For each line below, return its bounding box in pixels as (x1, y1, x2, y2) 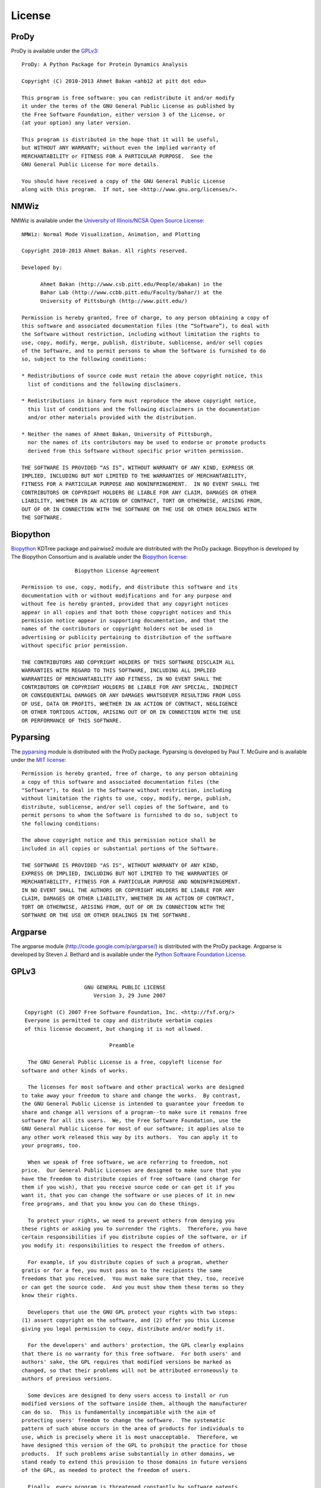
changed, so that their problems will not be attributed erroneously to (21, 1367, 238, 1374)
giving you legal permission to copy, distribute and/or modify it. (21, 1325, 225, 1332)
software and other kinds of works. (21, 1067, 128, 1074)
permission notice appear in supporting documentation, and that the (21, 617, 229, 624)
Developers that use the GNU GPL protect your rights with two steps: (27, 1308, 238, 1315)
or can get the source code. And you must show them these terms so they (21, 1283, 244, 1290)
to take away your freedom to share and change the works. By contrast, (21, 1092, 241, 1099)
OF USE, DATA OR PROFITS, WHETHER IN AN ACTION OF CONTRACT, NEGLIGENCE (21, 700, 238, 707)
